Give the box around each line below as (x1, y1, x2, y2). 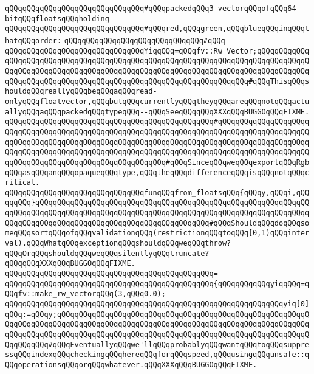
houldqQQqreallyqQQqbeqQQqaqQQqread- (5, 87, 157, 96)
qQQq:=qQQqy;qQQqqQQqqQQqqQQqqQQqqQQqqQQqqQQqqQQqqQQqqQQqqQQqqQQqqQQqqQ (5, 310, 310, 319)
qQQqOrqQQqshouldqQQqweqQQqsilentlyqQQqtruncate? (5, 249, 210, 258)
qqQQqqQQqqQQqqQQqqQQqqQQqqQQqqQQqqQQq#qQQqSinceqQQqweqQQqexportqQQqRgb (5, 158, 310, 167)
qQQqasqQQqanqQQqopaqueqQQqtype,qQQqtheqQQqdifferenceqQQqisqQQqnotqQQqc (5, 168, 310, 177)
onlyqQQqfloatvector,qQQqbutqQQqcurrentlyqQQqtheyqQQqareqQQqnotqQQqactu (5, 97, 310, 106)
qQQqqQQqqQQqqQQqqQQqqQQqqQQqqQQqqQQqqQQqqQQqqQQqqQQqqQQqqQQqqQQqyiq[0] (5, 300, 310, 309)
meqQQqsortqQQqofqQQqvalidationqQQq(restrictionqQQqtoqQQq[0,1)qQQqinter (5, 229, 310, 238)
